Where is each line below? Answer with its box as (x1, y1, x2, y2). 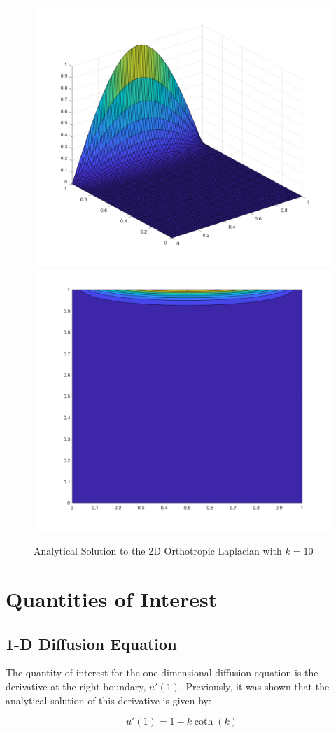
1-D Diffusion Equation (6, 632, 177, 654)
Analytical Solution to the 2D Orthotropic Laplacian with (34, 543, 282, 558)
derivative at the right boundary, (6, 678, 146, 693)
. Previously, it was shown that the (179, 678, 330, 693)
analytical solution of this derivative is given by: (6, 692, 211, 707)
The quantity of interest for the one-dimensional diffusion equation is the (6, 665, 318, 680)
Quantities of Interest (6, 584, 218, 613)
